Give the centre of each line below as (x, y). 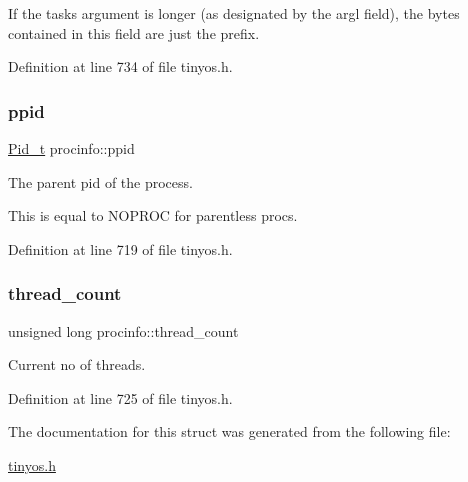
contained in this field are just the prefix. (134, 32)
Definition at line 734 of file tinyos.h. (120, 66)
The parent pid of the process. (100, 181)
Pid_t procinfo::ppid (71, 148)
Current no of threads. (77, 364)
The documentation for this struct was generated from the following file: (229, 431)
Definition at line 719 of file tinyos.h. (120, 248)
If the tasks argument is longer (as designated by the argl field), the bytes (234, 13)
